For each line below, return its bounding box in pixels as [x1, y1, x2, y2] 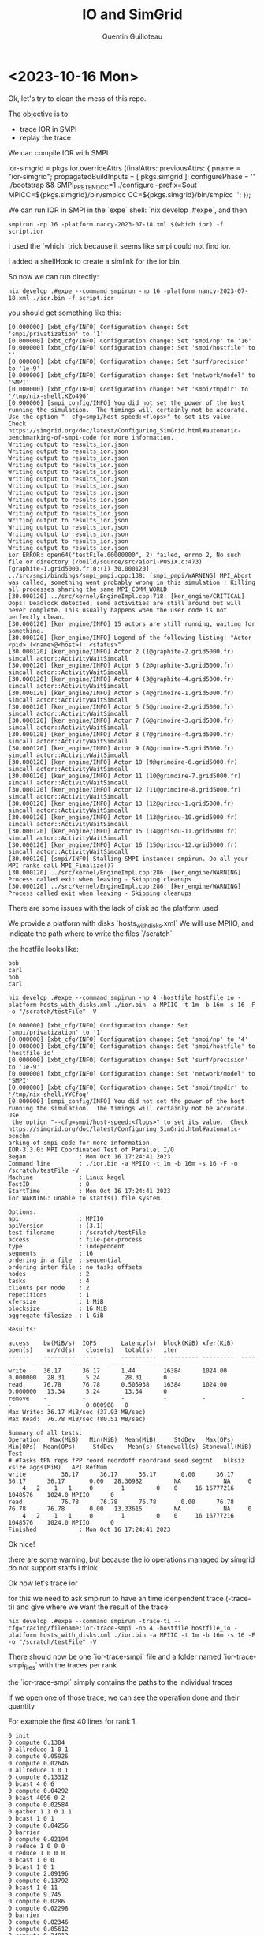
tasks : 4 [8, 1277, 90, 1286]
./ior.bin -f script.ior [32, 294, 114, 302]
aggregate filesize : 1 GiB [8, 1312, 104, 1319]
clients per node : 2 [8, 1284, 90, 1292]
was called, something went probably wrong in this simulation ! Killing [8, 578, 256, 587]
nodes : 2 [8, 1271, 90, 1278]
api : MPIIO [8, 1215, 104, 1223]
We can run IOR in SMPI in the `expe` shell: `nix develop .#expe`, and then [8, 205, 247, 215]
